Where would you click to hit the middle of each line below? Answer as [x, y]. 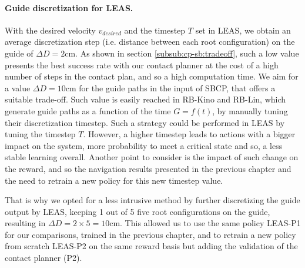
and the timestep [155, 30]
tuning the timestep [40, 134]
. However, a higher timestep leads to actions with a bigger [189, 134]
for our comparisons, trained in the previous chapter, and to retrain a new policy [150, 234]
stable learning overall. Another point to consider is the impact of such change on [152, 157]
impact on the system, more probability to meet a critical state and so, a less [144, 145]
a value [18, 87]
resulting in [25, 223]
